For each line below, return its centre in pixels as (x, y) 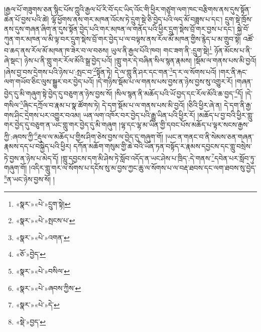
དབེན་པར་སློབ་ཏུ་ (235, 158)
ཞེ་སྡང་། (13, 60)
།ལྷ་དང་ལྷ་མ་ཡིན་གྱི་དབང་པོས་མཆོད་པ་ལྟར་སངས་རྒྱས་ (184, 125)
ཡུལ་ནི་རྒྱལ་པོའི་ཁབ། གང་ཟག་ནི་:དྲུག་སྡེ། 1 (162, 50)
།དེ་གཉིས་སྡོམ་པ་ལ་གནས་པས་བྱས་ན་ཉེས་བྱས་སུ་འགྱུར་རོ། (164, 81)
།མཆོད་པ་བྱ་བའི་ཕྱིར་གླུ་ (226, 115)
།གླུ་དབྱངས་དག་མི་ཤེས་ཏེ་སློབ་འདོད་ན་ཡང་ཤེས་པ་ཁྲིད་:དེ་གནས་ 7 (138, 157)
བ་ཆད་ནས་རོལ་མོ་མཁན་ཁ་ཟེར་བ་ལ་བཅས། (56, 50)
